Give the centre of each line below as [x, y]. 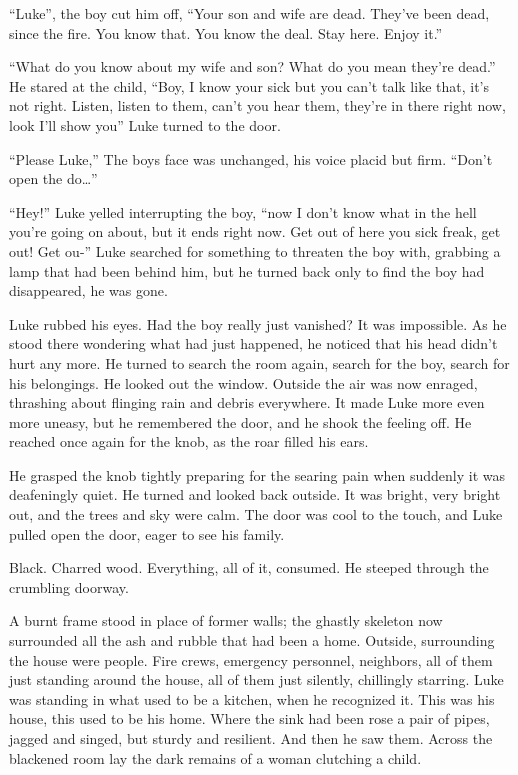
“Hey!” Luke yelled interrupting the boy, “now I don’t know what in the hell [243, 211]
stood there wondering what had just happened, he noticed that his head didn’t [253, 343]
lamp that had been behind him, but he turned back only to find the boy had [247, 270]
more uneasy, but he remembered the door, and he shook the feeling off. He [240, 421]
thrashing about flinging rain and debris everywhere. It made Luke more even [247, 402]
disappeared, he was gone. [88, 290]
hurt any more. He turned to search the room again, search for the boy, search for [259, 362]
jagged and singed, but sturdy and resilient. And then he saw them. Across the [251, 738]
